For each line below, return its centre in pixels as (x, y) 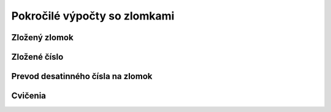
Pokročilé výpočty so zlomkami (93, 16)
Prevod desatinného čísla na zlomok (82, 76)
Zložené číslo (37, 57)
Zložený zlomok (42, 37)
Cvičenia (29, 96)
